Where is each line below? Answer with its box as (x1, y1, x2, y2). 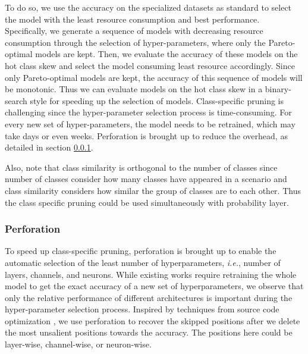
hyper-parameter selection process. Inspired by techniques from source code (5, 303, 279, 315)
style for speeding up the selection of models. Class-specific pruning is (30, 94, 284, 106)
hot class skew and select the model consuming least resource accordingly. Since (5, 59, 295, 71)
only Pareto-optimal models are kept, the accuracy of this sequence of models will (5, 71, 303, 83)
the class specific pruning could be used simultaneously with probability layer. (5, 196, 289, 208)
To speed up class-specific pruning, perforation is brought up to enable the (5, 245, 276, 257)
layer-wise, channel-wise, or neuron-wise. (5, 338, 152, 350)
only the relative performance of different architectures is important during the (5, 291, 293, 303)
